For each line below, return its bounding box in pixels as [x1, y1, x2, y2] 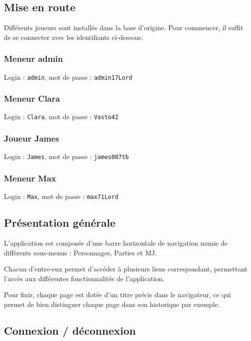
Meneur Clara [4, 92, 60, 105]
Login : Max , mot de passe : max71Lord [4, 191, 118, 201]
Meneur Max [4, 172, 56, 184]
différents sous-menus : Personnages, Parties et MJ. [4, 247, 157, 257]
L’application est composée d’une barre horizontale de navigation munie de [4, 238, 228, 248]
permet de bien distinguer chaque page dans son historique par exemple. [4, 299, 220, 309]
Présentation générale [4, 215, 116, 230]
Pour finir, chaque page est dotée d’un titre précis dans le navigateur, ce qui [4, 289, 231, 300]
